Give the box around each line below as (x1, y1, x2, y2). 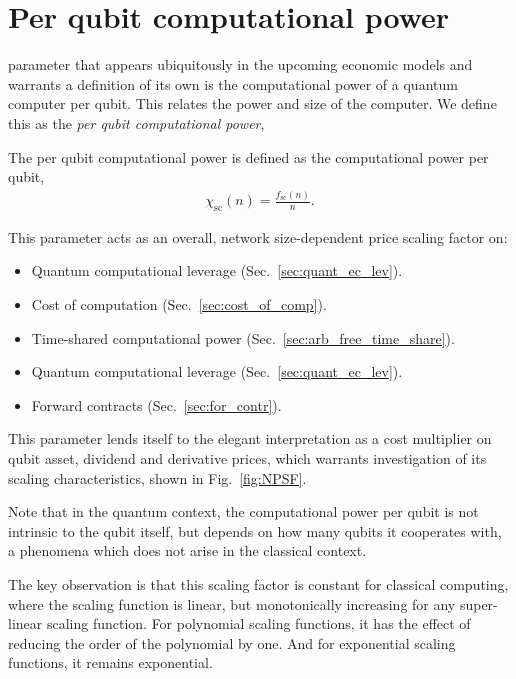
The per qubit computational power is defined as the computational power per (8, 146, 489, 167)
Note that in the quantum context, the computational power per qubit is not (8, 501, 479, 522)
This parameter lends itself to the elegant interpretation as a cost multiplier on (8, 428, 492, 449)
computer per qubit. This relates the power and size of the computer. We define (8, 93, 497, 114)
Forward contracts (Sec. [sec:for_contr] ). (31, 394, 282, 415)
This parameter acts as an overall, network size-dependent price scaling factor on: (8, 226, 508, 247)
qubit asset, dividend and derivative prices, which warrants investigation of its (8, 447, 487, 468)
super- (459, 593, 498, 614)
